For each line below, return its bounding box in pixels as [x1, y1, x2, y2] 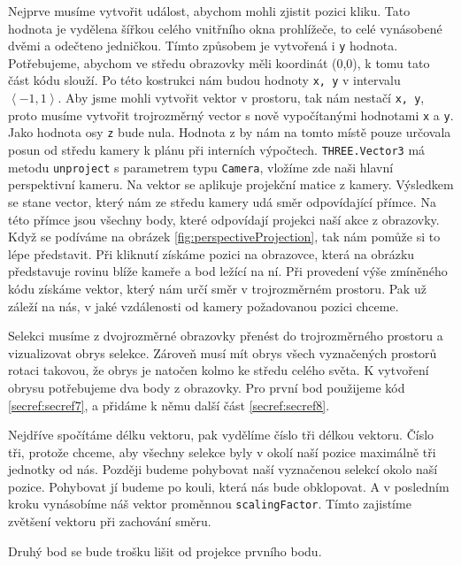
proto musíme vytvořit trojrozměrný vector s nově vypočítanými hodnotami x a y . [8, 105, 454, 124]
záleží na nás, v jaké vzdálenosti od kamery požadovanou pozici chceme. [8, 296, 399, 315]
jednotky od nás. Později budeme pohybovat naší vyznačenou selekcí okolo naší [8, 460, 438, 478]
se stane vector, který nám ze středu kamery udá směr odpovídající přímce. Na [8, 192, 436, 210]
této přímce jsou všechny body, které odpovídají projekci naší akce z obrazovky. [8, 210, 440, 228]
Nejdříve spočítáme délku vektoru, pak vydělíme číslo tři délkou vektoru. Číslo [8, 425, 434, 444]
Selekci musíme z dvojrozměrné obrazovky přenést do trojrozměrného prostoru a [8, 326, 443, 345]
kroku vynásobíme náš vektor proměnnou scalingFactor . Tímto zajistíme [8, 494, 411, 513]
